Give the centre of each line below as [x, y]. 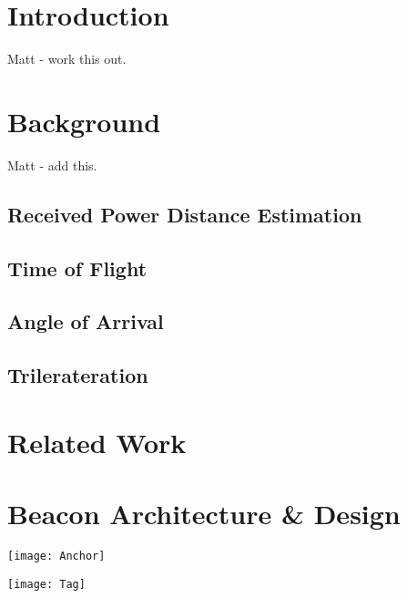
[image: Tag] [46, 584]
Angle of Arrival [86, 321]
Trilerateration [78, 375]
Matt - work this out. [67, 59]
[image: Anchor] [56, 557]
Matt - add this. [52, 165]
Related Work [97, 442]
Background [84, 121]
